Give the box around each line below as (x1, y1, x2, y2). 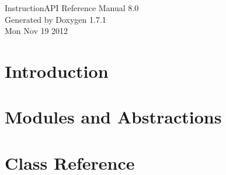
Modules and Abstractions (5, 105, 222, 129)
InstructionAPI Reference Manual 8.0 (5, 2, 139, 13)
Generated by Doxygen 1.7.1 (5, 13, 106, 25)
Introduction (5, 59, 109, 83)
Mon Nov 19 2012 (5, 25, 68, 37)
